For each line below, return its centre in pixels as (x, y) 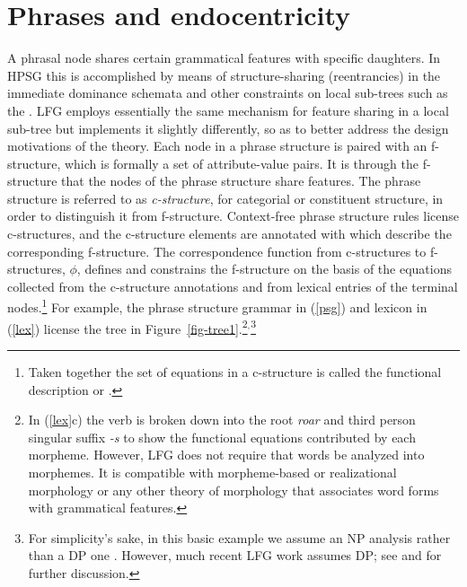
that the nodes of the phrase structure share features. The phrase (241, 181)
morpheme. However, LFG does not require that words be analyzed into (226, 455)
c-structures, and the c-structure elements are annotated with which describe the (229, 234)
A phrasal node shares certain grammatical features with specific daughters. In (224, 58)
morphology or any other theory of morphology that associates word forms (233, 490)
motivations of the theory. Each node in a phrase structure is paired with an (217, 146)
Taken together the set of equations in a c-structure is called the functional (235, 371)
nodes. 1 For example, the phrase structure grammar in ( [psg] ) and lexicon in (217, 306)
